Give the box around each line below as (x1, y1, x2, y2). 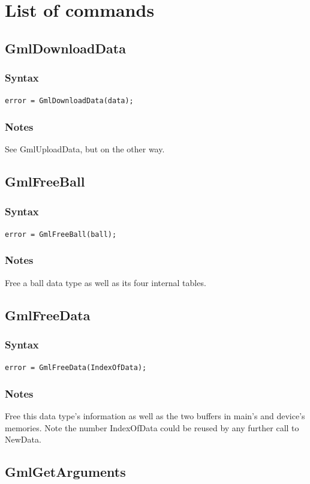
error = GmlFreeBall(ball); (5, 230, 117, 239)
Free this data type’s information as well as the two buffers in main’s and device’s (5, 410, 305, 422)
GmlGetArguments (5, 462, 126, 481)
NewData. (5, 433, 41, 446)
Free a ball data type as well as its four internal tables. (5, 276, 206, 288)
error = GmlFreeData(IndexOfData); (5, 363, 147, 372)
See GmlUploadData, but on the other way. (5, 143, 165, 155)
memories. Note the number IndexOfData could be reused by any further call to (5, 421, 299, 434)
